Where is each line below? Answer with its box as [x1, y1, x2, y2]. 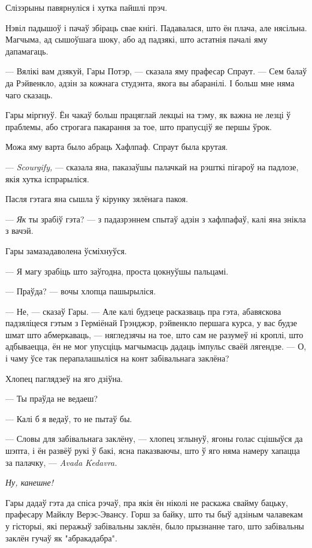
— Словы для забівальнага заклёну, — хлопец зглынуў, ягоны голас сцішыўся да [5, 432, 303, 445]
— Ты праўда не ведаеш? [5, 392, 98, 405]
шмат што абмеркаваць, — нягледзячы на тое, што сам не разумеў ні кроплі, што [5, 328, 304, 341]
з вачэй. [5, 224, 34, 237]
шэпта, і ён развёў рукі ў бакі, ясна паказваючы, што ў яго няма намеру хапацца [5, 444, 300, 457]
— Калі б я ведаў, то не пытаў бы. [5, 412, 132, 424]
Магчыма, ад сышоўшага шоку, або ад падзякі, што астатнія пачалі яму [5, 33, 268, 46]
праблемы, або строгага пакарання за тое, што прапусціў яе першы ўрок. [5, 120, 272, 133]
